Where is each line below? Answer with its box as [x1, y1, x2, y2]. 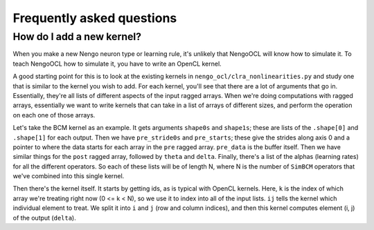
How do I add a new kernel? [12, 30, 142, 43]
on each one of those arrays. [12, 111, 96, 119]
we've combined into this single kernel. [12, 172, 125, 180]
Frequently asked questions [12, 10, 177, 26]
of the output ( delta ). [12, 213, 76, 222]
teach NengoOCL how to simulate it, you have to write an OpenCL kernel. [12, 59, 222, 68]
